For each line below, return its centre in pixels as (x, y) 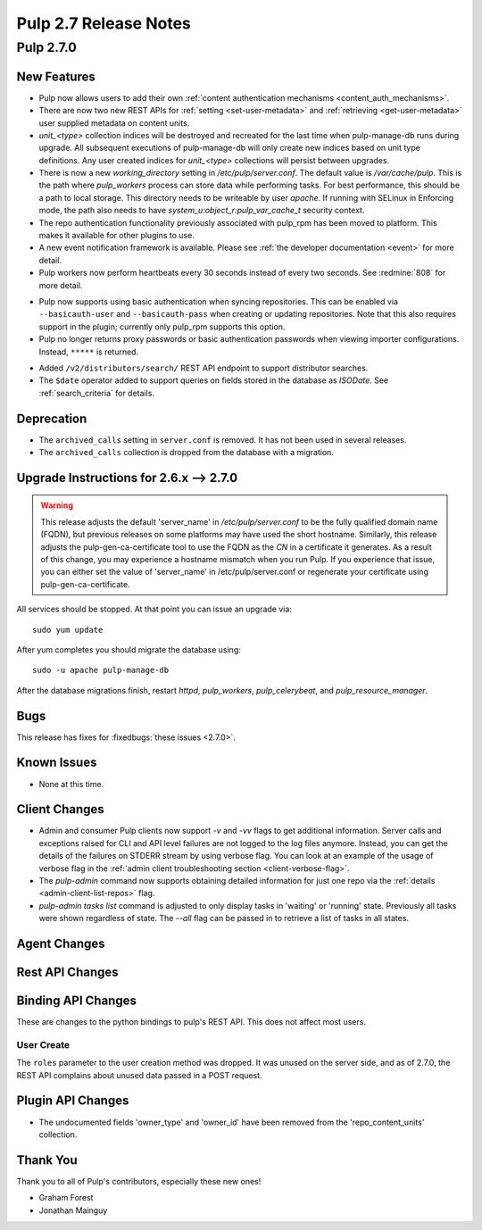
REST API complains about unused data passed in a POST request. (139, 1075)
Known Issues (57, 763)
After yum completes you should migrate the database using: (129, 649)
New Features (56, 76)
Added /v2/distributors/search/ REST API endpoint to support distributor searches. (204, 368)
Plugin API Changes (73, 1101)
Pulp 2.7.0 (47, 47)
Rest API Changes (68, 972)
